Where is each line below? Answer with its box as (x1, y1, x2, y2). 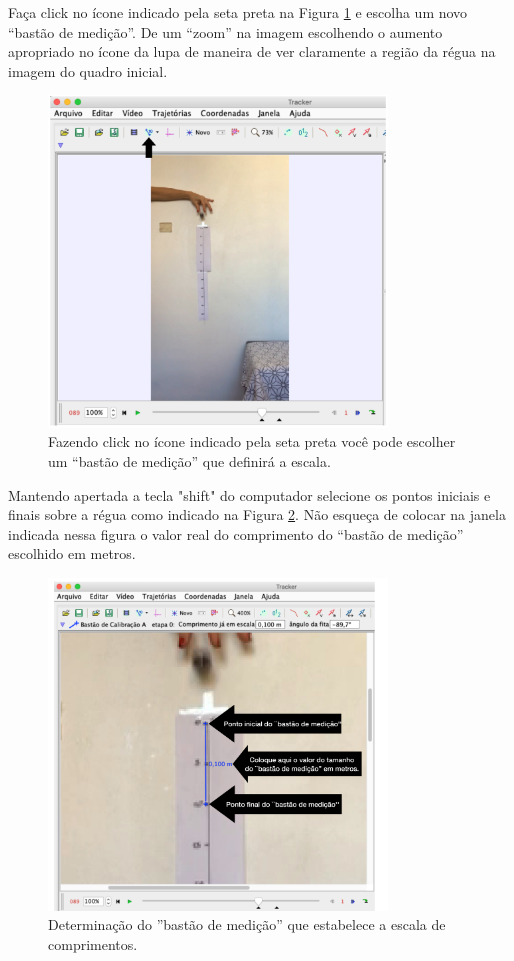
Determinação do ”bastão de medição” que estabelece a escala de (48, 914, 446, 935)
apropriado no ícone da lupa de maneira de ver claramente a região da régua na (8, 41, 496, 62)
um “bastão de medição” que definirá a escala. (48, 451, 331, 472)
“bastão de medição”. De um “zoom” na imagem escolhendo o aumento (8, 21, 443, 42)
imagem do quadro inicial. (8, 60, 168, 81)
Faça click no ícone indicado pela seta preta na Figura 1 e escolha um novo (8, 2, 468, 22)
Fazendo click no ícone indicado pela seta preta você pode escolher (48, 431, 456, 452)
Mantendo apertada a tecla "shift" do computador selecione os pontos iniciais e (8, 484, 491, 505)
